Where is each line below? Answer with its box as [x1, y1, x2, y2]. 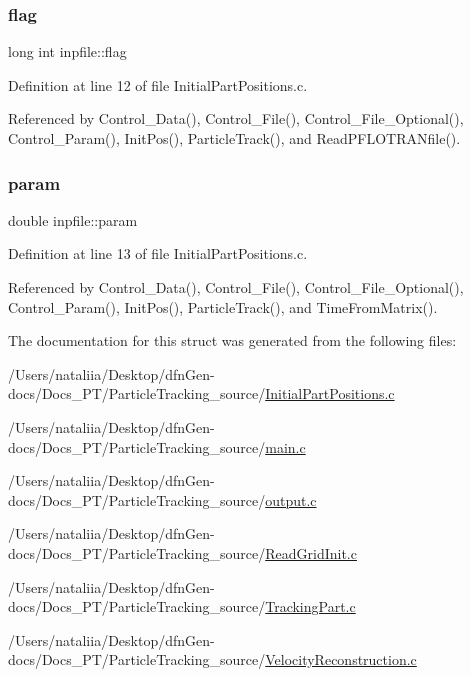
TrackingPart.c [265, 596, 356, 617]
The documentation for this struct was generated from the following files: [8, 330, 457, 351]
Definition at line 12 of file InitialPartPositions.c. [8, 74, 308, 95]
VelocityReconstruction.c [265, 649, 417, 670]
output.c [265, 489, 317, 510]
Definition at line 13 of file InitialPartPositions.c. [8, 243, 308, 264]
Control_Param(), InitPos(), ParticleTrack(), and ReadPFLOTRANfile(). [8, 128, 461, 148]
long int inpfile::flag [8, 41, 127, 62]
